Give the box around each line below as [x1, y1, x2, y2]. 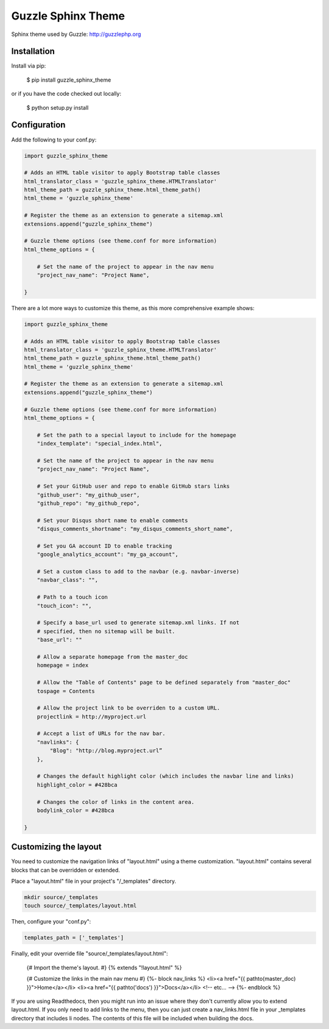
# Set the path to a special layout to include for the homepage [37, 432, 236, 438]
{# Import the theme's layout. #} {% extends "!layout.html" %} [26, 964, 182, 971]
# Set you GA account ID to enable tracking [37, 543, 172, 549]
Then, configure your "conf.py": [11, 918, 91, 925]
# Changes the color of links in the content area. [37, 799, 195, 805]
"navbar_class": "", [37, 577, 99, 583]
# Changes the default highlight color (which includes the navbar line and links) [37, 773, 294, 780]
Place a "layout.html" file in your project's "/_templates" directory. [11, 878, 177, 885]
